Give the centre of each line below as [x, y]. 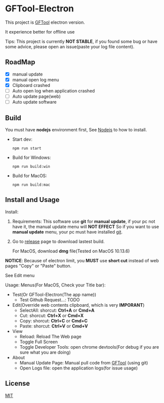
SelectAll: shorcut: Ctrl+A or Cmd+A [57, 310]
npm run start [27, 148]
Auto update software [34, 102]
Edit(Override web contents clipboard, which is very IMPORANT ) [78, 305]
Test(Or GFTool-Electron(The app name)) [54, 294]
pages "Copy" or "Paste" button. [38, 266]
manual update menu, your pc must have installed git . [67, 232]
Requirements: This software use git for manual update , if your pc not [84, 221]
